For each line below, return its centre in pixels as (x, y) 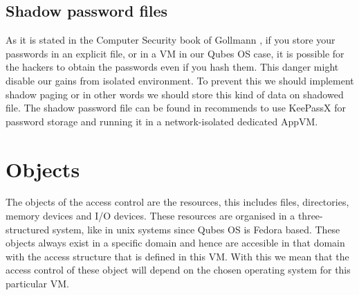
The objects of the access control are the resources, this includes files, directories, (177, 202)
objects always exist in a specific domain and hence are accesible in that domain (175, 243)
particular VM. (37, 284)
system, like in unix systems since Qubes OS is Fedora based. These (196, 229)
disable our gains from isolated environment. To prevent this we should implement (180, 80)
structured (28, 229)
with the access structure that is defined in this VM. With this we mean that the (177, 256)
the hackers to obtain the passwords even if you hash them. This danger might (172, 67)
